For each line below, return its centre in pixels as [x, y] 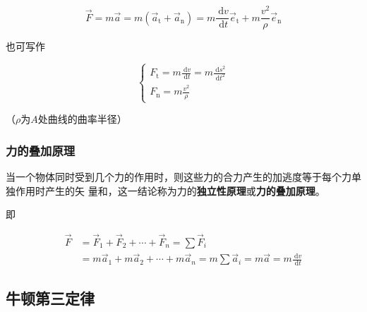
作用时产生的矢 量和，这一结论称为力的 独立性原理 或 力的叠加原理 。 [170, 190]
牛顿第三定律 [50, 298]
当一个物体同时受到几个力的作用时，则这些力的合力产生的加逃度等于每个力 [179, 176]
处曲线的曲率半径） [82, 119]
